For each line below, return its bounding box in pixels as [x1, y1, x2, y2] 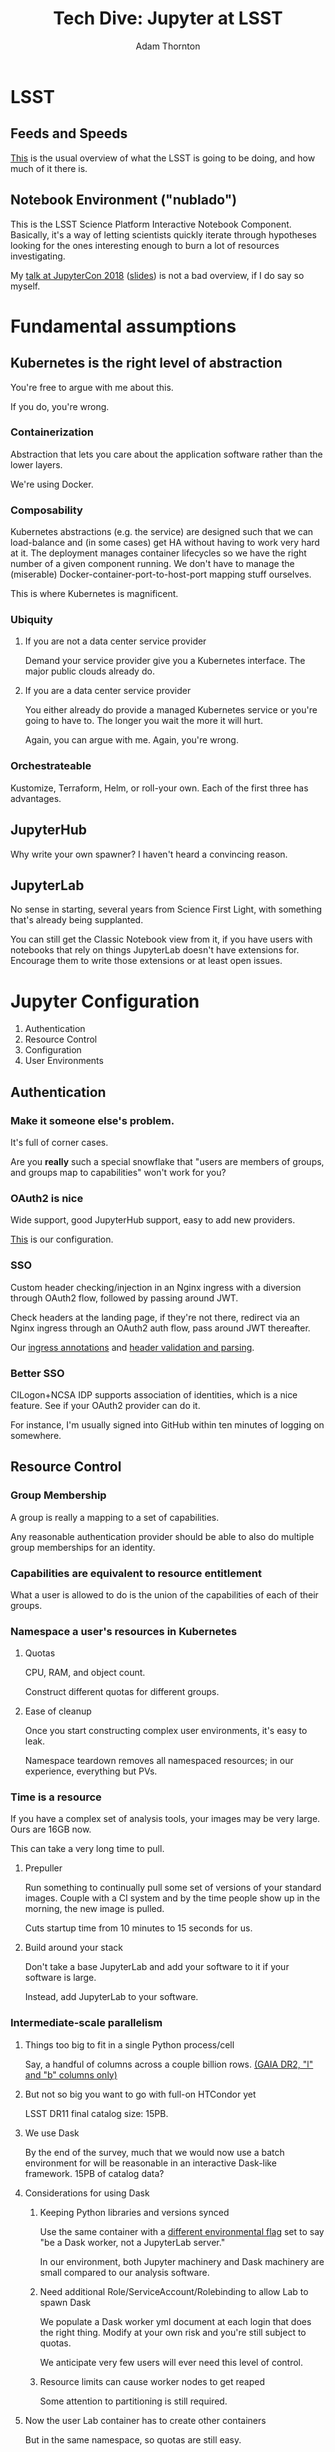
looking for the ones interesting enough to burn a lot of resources [10, 239, 280, 251]
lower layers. [10, 458, 63, 471]
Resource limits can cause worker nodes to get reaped [39, 2375, 266, 2387]
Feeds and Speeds [10, 125, 128, 142]
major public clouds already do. [24, 665, 155, 677]
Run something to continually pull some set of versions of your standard [24, 1882, 322, 1894]
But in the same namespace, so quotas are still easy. [24, 2433, 242, 2446]
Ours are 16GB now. [10, 1823, 92, 1836]
